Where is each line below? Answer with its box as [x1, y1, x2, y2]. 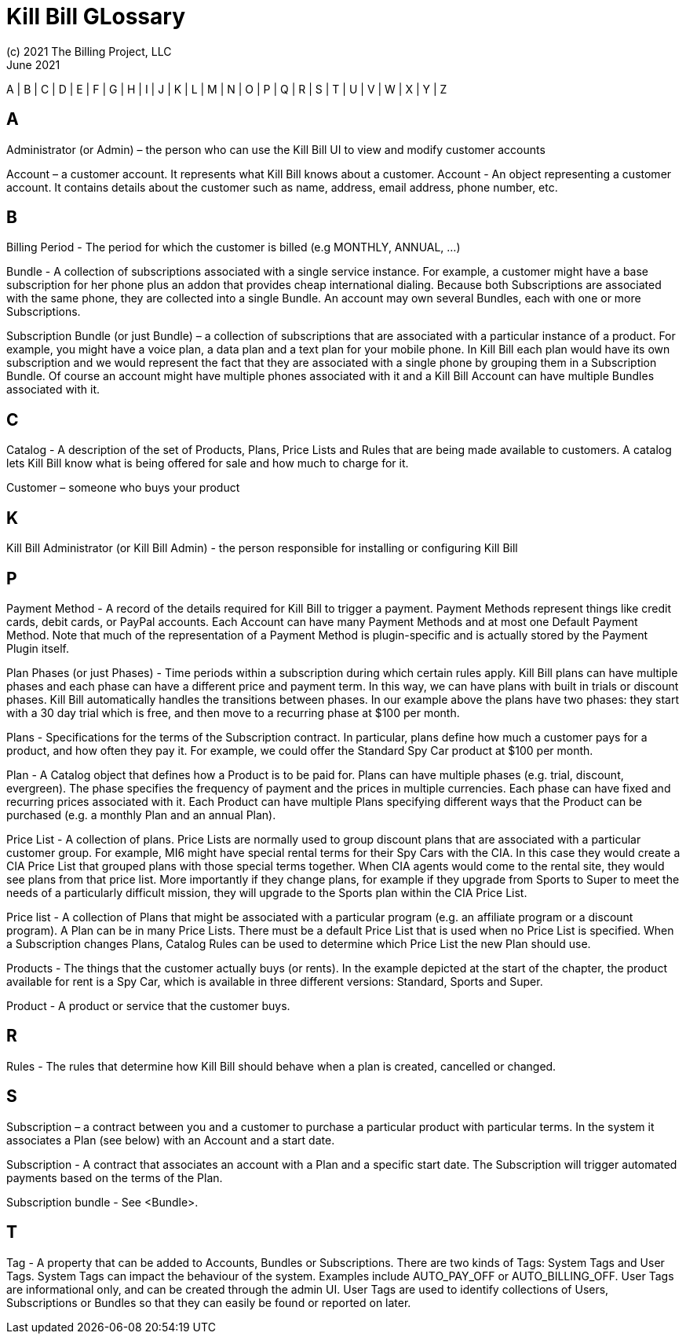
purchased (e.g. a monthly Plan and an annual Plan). [6, 807, 276, 822]
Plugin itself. [6, 641, 69, 655]
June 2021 [6, 57, 60, 71]
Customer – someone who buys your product [6, 481, 240, 495]
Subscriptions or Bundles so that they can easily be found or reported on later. [6, 1295, 411, 1309]
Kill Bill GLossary [6, 3, 185, 30]
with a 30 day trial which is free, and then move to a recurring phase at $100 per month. [6, 705, 460, 719]
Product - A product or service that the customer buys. [6, 998, 290, 1012]
